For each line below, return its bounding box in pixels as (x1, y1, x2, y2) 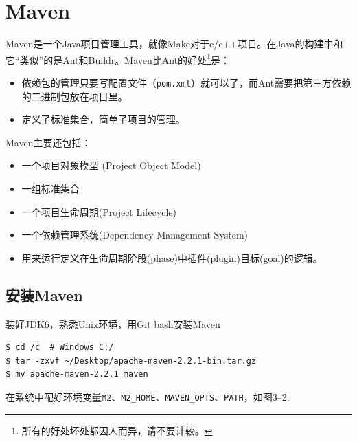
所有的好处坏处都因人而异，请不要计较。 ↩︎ (21, 423, 213, 437)
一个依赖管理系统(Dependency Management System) (21, 228, 249, 242)
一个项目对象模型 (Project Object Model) (21, 158, 201, 173)
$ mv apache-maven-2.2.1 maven (5, 369, 148, 379)
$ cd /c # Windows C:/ (5, 342, 114, 353)
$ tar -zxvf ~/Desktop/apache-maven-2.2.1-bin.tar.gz (5, 355, 257, 366)
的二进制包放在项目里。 (21, 89, 128, 103)
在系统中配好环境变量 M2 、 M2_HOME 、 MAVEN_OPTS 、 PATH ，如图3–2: (5, 389, 290, 404)
